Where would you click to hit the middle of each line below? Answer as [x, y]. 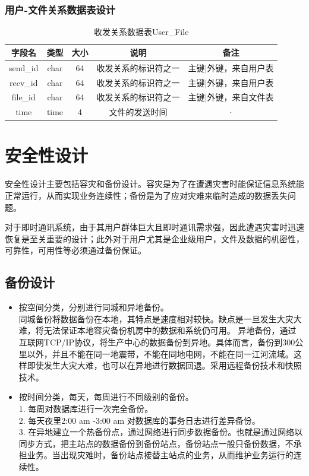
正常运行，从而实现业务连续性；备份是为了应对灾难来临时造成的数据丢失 [146, 195]
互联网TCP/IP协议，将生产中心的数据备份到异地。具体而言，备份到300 [157, 342]
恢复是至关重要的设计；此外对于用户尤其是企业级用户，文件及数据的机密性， [154, 238]
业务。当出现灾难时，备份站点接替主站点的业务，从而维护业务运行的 [160, 455]
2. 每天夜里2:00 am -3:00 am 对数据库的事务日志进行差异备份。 [139, 420]
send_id [24, 67]
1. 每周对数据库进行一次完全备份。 [86, 408]
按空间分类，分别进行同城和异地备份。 [94, 307]
